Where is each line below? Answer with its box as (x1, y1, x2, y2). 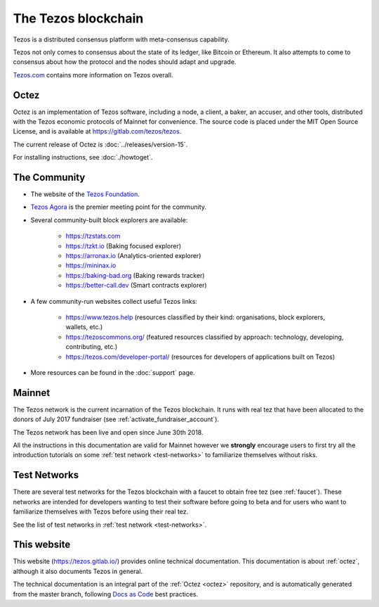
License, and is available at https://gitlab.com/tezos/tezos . (13, 127, 182, 136)
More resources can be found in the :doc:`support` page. (30, 368, 196, 376)
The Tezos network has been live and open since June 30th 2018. (13, 428, 204, 436)
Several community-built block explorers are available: (30, 215, 188, 224)
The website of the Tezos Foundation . (30, 190, 140, 198)
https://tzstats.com (65, 232, 121, 241)
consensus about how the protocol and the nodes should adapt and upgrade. (13, 58, 237, 66)
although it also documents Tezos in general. (13, 567, 143, 575)
